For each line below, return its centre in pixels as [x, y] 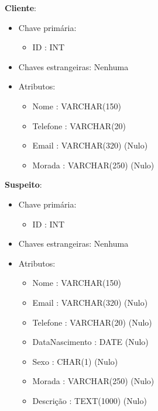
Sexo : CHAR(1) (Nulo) [75, 361]
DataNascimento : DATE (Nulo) [90, 342]
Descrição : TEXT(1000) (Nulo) [90, 400]
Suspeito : [23, 184]
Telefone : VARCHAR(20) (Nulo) [92, 322]
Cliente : [20, 8]
